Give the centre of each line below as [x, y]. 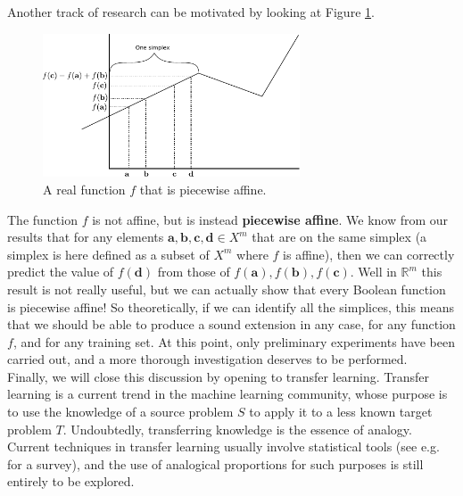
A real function [84, 189]
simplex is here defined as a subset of [108, 254]
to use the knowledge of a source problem [120, 412]
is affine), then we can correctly [369, 254]
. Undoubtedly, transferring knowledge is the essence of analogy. [237, 429]
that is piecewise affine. [203, 189]
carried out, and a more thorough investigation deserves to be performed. [207, 359]
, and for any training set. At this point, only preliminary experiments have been [234, 341]
